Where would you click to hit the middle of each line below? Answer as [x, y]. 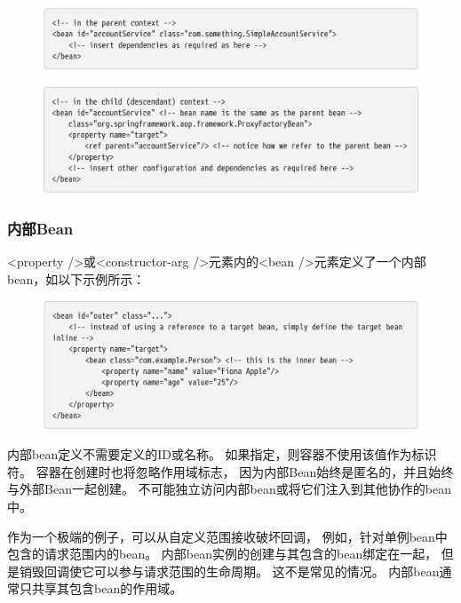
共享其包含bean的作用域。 [107, 588]
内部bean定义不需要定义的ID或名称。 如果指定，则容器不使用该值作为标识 [222, 454]
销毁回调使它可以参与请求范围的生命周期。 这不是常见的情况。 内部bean [229, 571]
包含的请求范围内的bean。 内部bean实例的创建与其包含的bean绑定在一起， [223, 554]
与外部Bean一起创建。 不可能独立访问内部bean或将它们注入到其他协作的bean [229, 489]
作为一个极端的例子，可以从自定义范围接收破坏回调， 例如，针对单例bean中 [227, 536]
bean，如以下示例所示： [76, 278]
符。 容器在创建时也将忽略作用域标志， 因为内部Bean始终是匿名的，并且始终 [230, 471]
